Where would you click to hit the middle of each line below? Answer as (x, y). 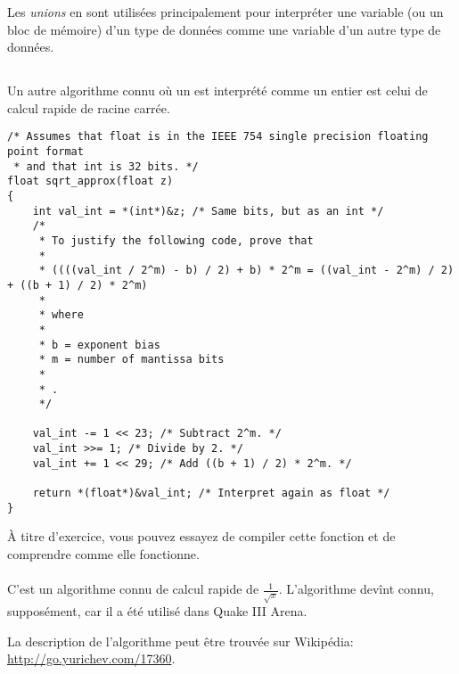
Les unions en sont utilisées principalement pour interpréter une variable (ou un (225, 12)
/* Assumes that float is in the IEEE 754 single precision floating (218, 137)
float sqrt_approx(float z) (90, 181)
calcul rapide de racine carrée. (89, 107)
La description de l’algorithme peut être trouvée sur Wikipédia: (180, 641)
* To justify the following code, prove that (176, 240)
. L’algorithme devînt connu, (356, 589)
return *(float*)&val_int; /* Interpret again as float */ (211, 493)
